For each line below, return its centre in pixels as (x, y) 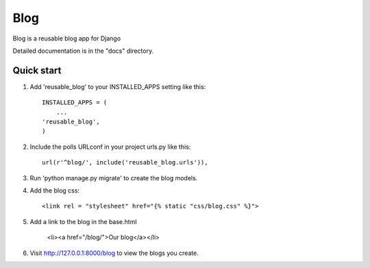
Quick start (37, 70)
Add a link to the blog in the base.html (83, 221)
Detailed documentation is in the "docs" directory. (83, 51)
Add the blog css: (55, 190)
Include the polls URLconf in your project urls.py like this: (110, 147)
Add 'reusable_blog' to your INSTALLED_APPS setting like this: (118, 86)
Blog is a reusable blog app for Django (67, 38)
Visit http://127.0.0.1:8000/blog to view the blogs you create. (114, 253)
